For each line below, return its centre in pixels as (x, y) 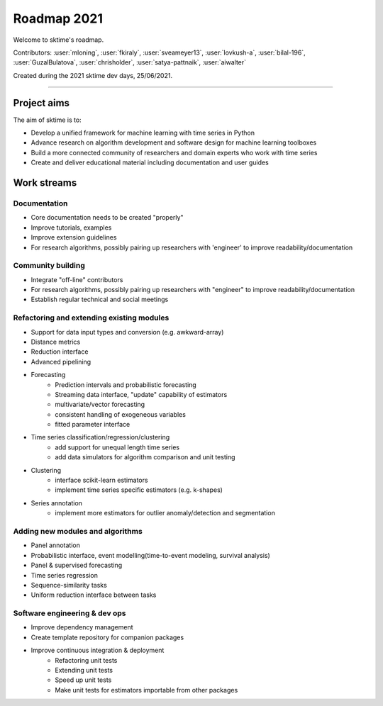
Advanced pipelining (61, 362)
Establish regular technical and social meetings (100, 299)
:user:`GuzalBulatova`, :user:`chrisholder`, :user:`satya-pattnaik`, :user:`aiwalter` (130, 62)
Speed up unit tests (83, 680)
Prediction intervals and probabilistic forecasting (126, 385)
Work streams (45, 183)
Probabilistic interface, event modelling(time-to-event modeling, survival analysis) (151, 555)
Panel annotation (56, 545)
